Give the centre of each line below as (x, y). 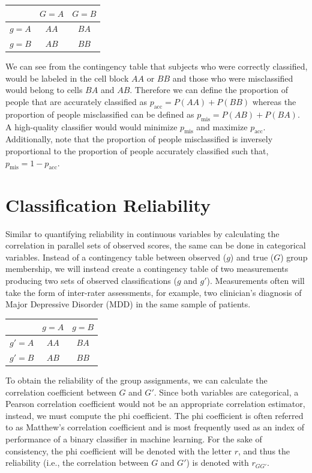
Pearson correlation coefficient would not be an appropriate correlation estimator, (155, 404)
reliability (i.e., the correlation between (77, 462)
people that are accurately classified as (76, 102)
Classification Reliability (108, 204)
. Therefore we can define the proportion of (209, 90)
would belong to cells (44, 90)
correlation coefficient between (61, 392)
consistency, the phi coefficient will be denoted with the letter (119, 450)
